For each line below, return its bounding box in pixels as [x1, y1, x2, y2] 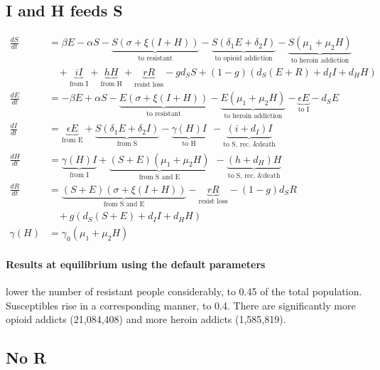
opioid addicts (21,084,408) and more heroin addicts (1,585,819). [6, 312, 286, 327]
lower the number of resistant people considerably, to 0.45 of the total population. [6, 283, 362, 298]
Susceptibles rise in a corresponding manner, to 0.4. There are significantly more [6, 297, 356, 312]
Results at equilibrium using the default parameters [6, 256, 266, 271]
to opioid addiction [215, 55, 273, 63]
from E [61, 137, 83, 144]
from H [100, 80, 122, 88]
